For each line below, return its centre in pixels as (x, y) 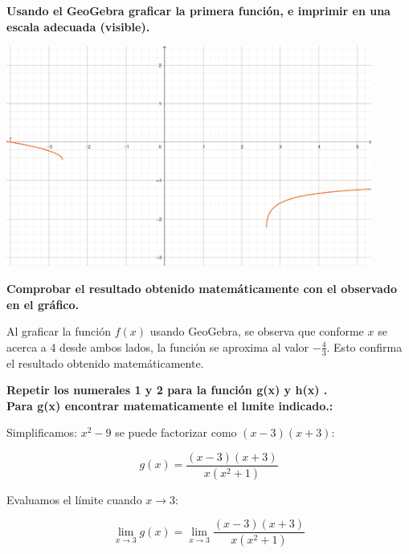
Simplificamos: (42, 432)
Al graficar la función (59, 331)
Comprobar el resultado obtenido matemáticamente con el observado (202, 288)
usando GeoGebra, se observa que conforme (257, 331)
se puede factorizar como (176, 432)
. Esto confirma (364, 346)
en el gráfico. (43, 304)
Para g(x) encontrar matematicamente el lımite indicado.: (170, 405)
